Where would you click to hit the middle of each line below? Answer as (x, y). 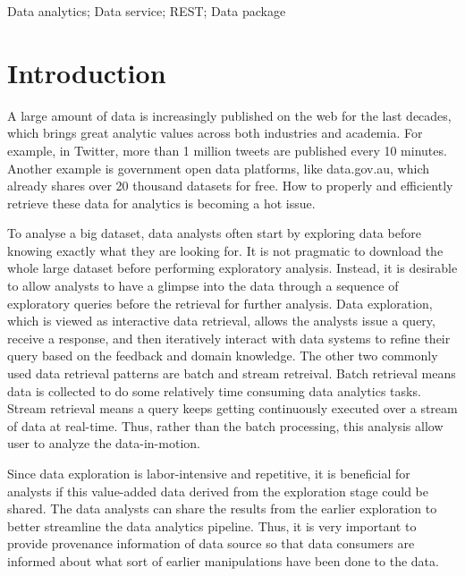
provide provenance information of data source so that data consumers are (211, 543)
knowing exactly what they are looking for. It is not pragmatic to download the (225, 250)
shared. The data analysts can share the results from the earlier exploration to (222, 508)
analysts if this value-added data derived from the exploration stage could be (218, 491)
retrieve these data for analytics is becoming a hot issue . (161, 203)
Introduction (87, 72)
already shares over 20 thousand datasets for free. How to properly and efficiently (230, 186)
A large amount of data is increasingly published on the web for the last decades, (229, 115)
